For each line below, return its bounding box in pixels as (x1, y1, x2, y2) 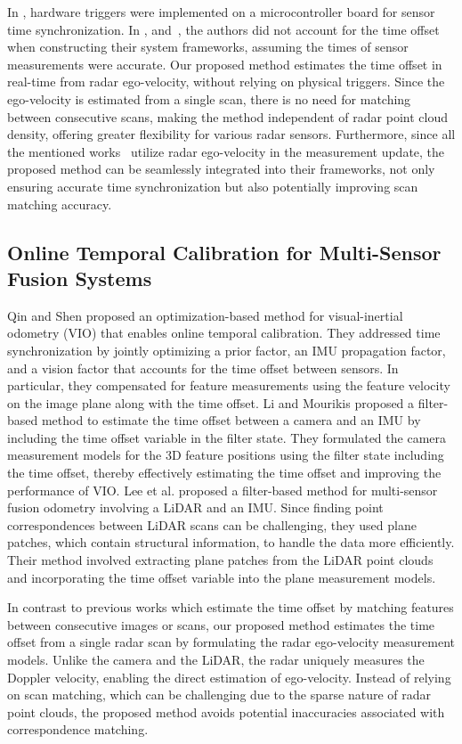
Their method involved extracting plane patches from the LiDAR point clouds (7, 551, 434, 569)
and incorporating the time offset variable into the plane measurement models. (7, 568, 436, 586)
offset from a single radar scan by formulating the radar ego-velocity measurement (7, 633, 455, 651)
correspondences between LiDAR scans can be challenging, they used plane (7, 515, 417, 534)
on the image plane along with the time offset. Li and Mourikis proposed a (7, 393, 415, 412)
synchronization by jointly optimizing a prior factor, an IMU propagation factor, (7, 340, 446, 359)
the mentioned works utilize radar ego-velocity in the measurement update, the (7, 142, 445, 160)
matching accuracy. (7, 194, 112, 213)
